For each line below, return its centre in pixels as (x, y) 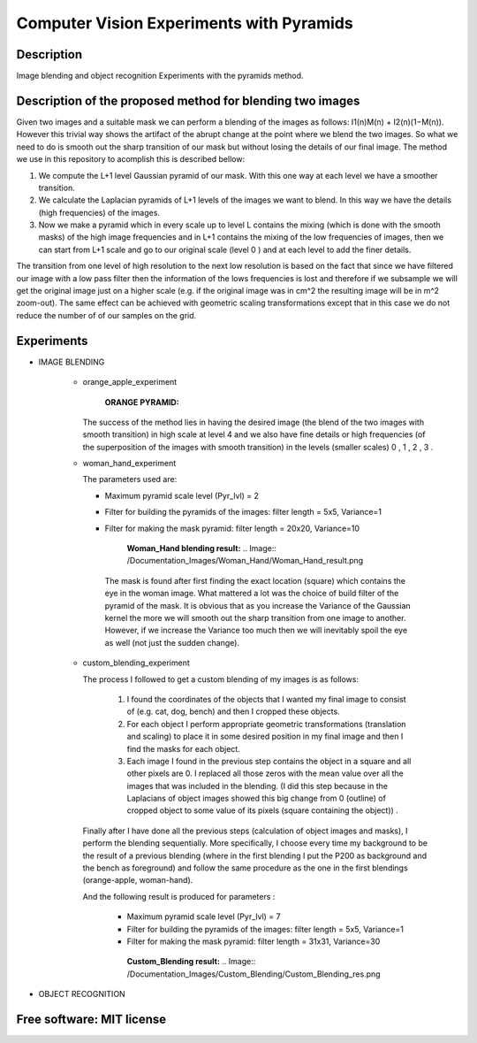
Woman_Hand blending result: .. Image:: (202, 548)
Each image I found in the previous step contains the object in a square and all (269, 761)
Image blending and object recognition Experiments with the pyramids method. (160, 76)
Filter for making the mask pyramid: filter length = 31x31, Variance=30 (254, 941)
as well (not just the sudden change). (172, 642)
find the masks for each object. (183, 748)
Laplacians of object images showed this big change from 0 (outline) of (256, 798)
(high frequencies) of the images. (99, 212)
